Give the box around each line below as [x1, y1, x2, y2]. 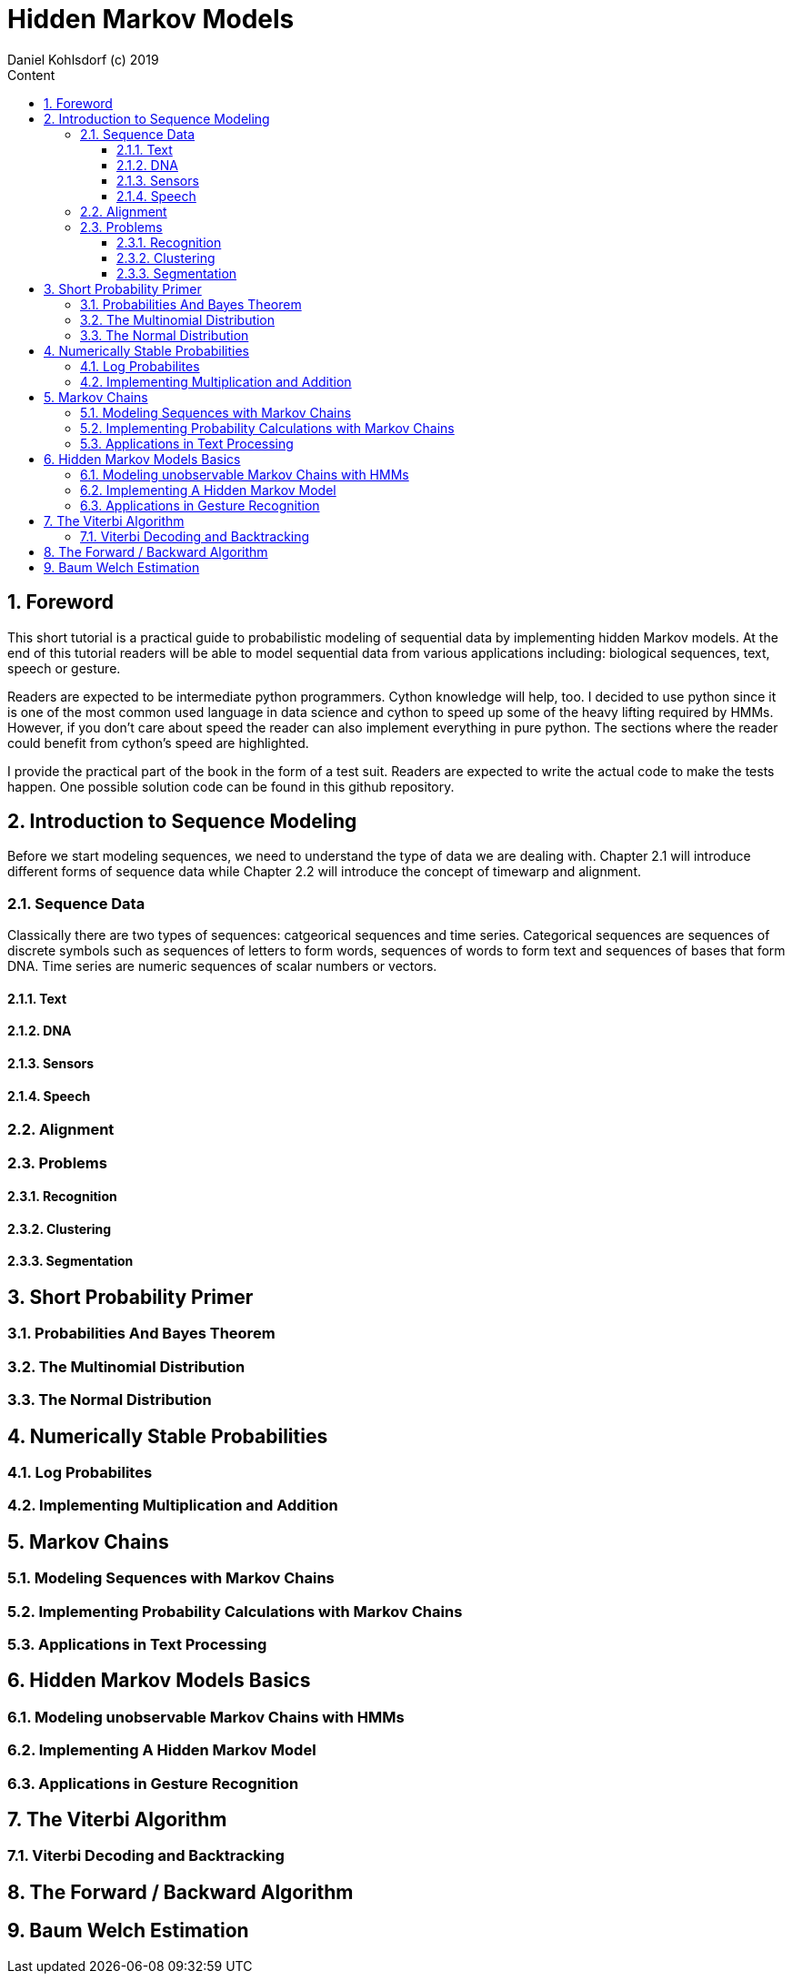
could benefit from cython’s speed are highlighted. [7, 734, 309, 751]
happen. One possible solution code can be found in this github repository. [7, 778, 455, 794]
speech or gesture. [7, 660, 121, 676]
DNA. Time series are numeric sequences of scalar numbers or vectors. [7, 958, 437, 975]
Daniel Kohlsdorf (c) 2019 [7, 51, 159, 67]
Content [7, 66, 55, 83]
